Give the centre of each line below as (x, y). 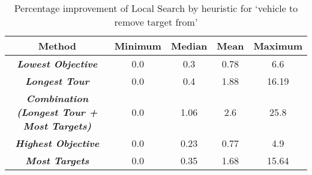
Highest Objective (57, 143)
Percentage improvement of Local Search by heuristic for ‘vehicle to (156, 8)
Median (189, 46)
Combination (57, 98)
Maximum (278, 46)
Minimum (138, 46)
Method (57, 46)
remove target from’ (156, 22)
